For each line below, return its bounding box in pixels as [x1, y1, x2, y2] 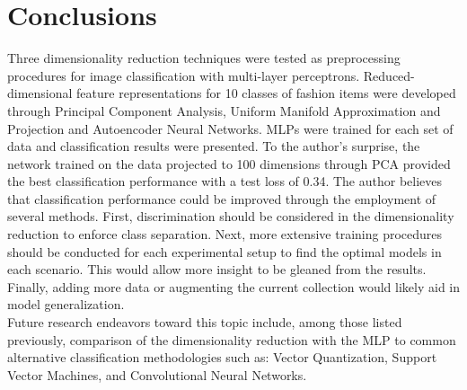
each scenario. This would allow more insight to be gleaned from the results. [7, 260, 427, 279]
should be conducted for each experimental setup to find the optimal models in [7, 242, 442, 261]
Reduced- [363, 66, 415, 84]
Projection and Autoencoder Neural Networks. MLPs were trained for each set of [7, 119, 454, 137]
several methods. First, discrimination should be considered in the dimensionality [7, 207, 454, 226]
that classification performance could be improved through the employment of [7, 189, 436, 208]
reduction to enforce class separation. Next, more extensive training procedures [7, 225, 443, 244]
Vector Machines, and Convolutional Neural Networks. [7, 365, 307, 384]
